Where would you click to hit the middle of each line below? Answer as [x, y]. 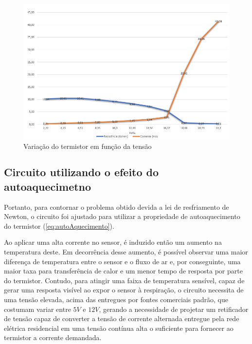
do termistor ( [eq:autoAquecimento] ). [59, 226]
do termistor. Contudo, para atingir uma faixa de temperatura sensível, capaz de [124, 280]
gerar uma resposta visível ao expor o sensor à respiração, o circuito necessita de [124, 290]
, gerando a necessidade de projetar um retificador [174, 309]
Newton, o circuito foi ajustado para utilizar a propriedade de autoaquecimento [122, 216]
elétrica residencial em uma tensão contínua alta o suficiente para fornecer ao [119, 328]
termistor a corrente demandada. [53, 337]
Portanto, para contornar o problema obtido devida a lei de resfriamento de [117, 207]
